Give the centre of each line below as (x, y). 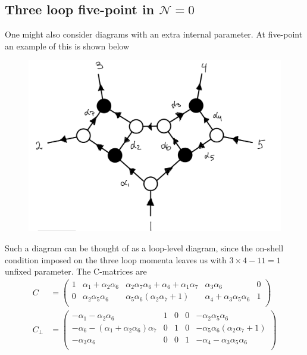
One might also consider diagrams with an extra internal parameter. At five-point (154, 34)
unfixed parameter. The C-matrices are (76, 271)
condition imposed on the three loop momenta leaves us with (116, 259)
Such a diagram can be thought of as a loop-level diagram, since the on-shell (144, 247)
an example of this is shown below (67, 46)
